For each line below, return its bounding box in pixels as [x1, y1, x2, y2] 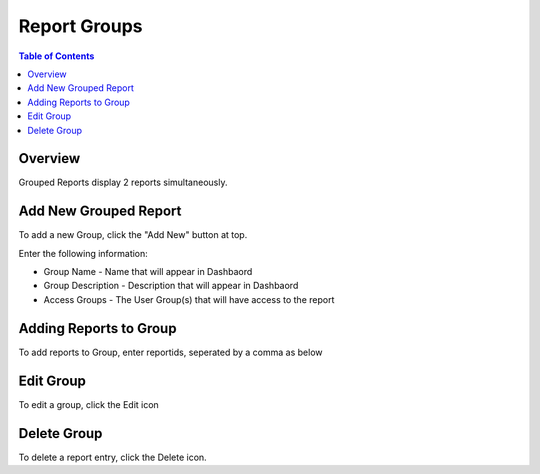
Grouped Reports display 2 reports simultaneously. [18, 176, 228, 189]
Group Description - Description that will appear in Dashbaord [43, 280, 299, 292]
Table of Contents [18, 50, 95, 62]
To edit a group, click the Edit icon [18, 398, 159, 410]
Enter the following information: [18, 247, 149, 259]
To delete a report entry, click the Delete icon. [18, 451, 207, 463]
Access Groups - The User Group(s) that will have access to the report [43, 293, 335, 305]
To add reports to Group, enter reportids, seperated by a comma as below [18, 346, 323, 358]
